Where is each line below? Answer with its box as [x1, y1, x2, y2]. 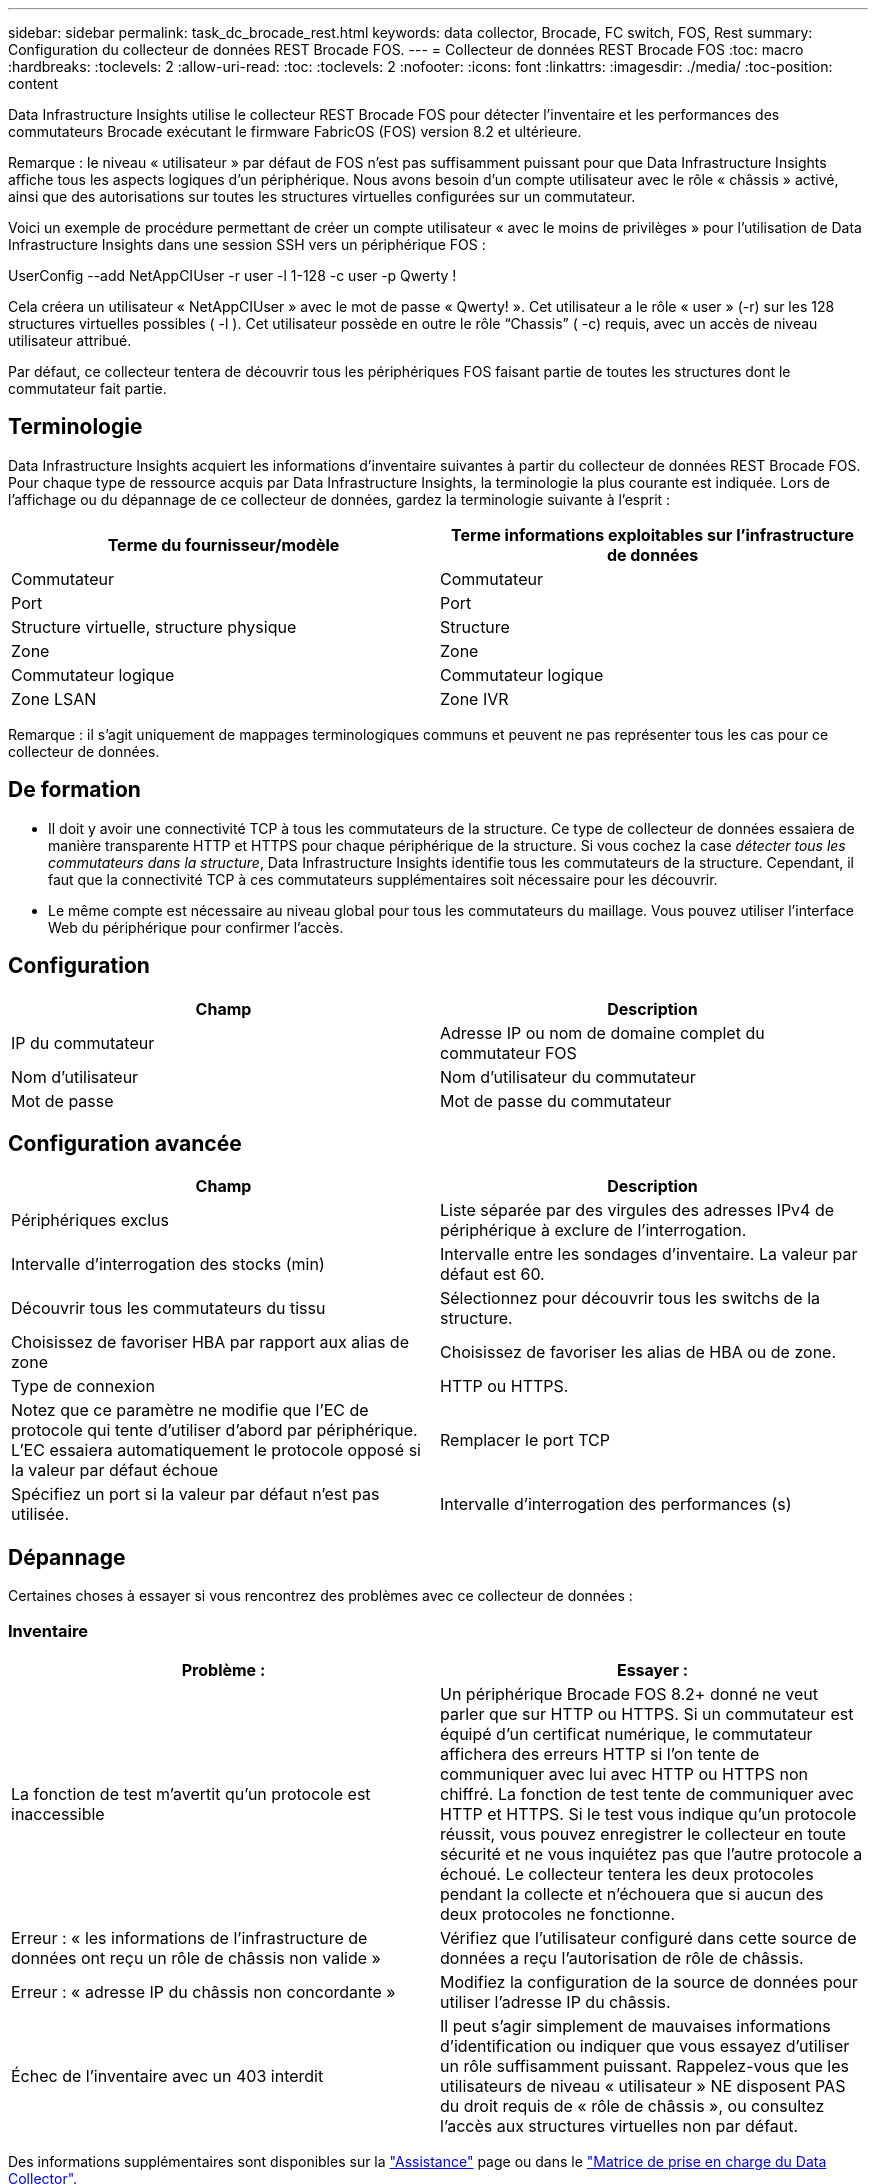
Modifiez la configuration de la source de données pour [440, 1971, 858, 1992]
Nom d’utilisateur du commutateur [440, 1066, 696, 1087]
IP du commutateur [11, 1032, 155, 1053]
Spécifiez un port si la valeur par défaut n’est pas [11, 1484, 380, 1505]
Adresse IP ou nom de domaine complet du [440, 1022, 765, 1043]
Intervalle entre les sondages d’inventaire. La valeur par [440, 1244, 858, 1265]
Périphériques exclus [11, 1210, 169, 1231]
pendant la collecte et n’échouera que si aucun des [440, 1883, 824, 1904]
